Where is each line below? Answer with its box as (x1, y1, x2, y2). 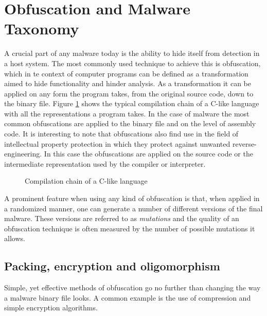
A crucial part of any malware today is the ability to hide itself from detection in (4, 48, 260, 58)
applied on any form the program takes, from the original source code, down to (4, 88, 254, 98)
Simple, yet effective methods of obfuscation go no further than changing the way (4, 282, 261, 293)
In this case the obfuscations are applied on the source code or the (44, 148, 253, 159)
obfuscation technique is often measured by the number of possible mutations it (4, 223, 255, 233)
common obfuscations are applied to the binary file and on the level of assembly (4, 118, 256, 129)
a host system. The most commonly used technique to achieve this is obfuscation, (4, 57, 261, 68)
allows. (4, 233, 25, 244)
